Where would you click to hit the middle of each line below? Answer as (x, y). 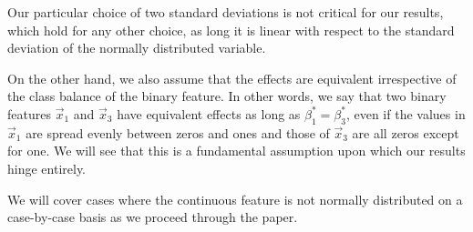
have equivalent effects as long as (209, 113)
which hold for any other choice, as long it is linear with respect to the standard (231, 30)
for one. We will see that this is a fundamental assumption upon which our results (236, 151)
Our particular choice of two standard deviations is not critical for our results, (226, 12)
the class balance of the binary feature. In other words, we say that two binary (227, 96)
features (29, 113)
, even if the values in (406, 113)
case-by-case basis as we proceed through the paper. (153, 217)
